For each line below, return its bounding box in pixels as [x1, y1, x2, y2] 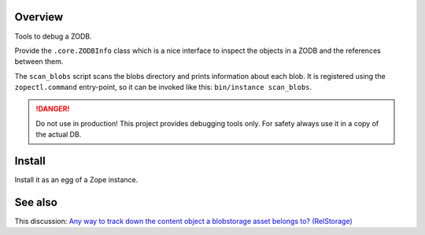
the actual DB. [35, 130, 82, 140]
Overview [14, 10, 64, 24]
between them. [14, 57, 64, 66]
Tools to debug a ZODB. [14, 32, 92, 41]
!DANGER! [35, 104, 70, 114]
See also [14, 196, 58, 209]
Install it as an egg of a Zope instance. [14, 175, 139, 185]
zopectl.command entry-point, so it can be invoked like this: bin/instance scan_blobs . [14, 83, 312, 92]
